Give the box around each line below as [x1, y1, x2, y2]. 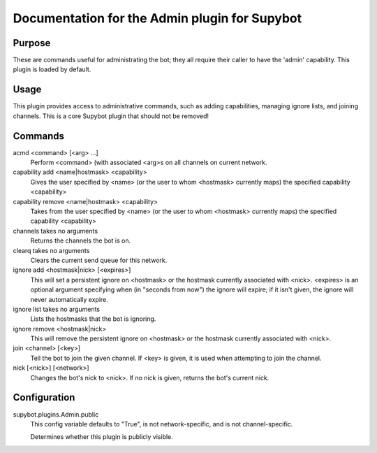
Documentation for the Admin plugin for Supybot [13, 10, 302, 26]
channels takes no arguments [13, 226, 98, 235]
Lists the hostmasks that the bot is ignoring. [30, 315, 156, 323]
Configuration [13, 391, 75, 403]
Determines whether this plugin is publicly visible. [30, 433, 174, 441]
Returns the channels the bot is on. [30, 236, 131, 245]
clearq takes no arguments [13, 246, 90, 254]
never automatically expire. [30, 295, 108, 303]
